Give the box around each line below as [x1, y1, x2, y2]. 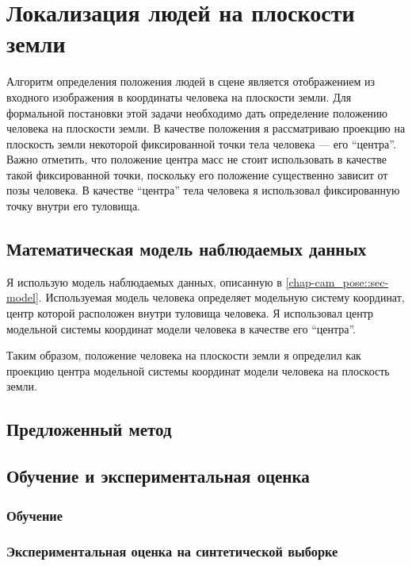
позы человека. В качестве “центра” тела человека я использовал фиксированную [6, 182, 400, 198]
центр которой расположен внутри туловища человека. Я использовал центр [6, 305, 374, 322]
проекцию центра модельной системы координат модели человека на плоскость [6, 362, 390, 379]
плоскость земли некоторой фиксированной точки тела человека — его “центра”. [6, 135, 396, 152]
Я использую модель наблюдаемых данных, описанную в [6, 273, 282, 290]
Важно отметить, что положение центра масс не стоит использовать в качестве [6, 151, 387, 167]
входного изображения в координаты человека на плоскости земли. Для [6, 88, 352, 105]
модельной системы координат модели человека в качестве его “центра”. [6, 320, 357, 337]
